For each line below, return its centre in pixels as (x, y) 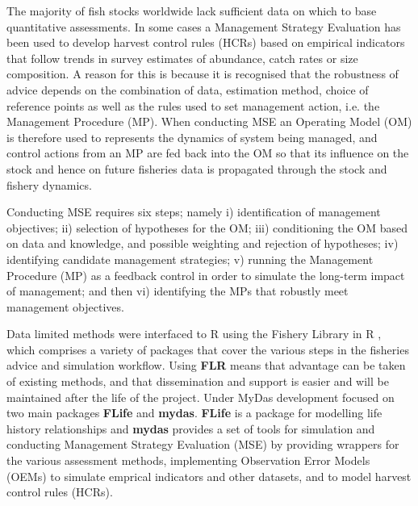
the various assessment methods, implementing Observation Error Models (188, 460)
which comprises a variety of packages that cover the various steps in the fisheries (208, 349)
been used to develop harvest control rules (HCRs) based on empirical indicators (206, 42)
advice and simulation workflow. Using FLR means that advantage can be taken (206, 365)
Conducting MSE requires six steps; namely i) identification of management (194, 212)
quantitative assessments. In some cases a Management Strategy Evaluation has (204, 26)
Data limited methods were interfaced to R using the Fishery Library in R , (194, 334)
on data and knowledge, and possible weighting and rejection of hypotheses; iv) (203, 243)
